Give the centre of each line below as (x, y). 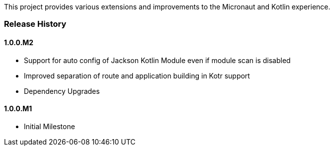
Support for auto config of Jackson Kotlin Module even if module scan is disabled (157, 60)
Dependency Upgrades (62, 91)
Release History (35, 24)
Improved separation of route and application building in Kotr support (137, 75)
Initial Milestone (49, 126)
